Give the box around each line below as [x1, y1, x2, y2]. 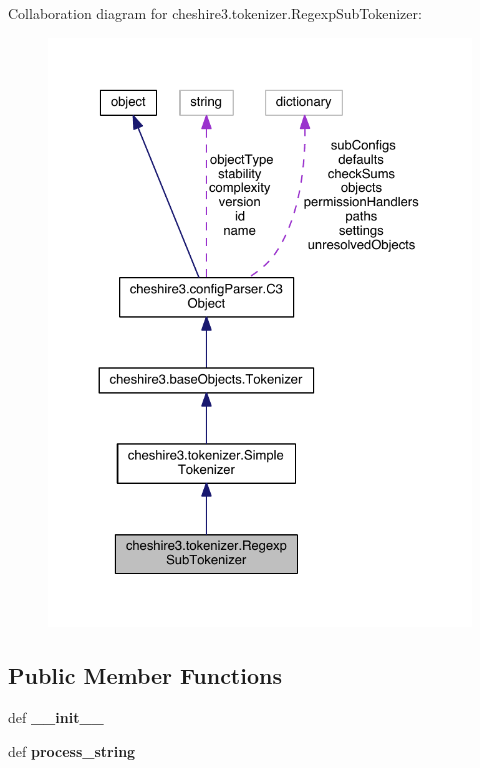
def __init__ [8, 707, 104, 728]
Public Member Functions [8, 660, 282, 691]
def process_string [8, 740, 136, 761]
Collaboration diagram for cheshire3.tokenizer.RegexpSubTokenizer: [8, 3, 422, 23]
